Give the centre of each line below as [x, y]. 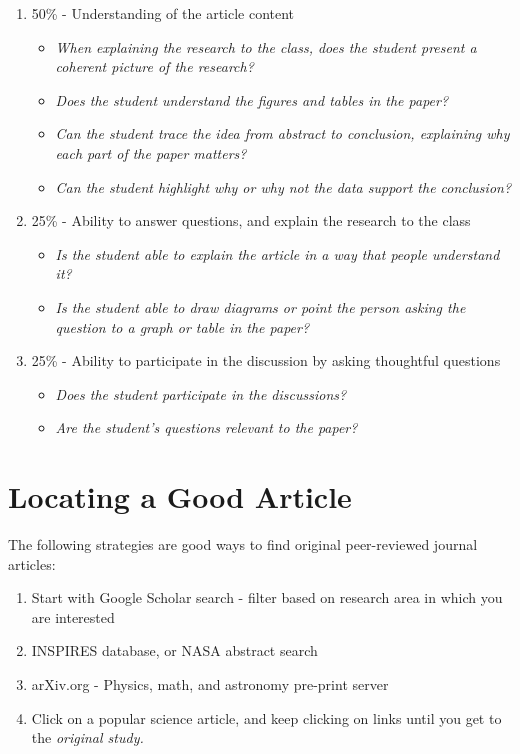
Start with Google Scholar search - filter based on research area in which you [267, 597]
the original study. [87, 737]
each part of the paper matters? [151, 152]
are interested [73, 616]
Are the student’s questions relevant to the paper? [206, 427]
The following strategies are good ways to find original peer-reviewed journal [243, 544]
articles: [32, 563]
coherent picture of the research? [154, 66]
